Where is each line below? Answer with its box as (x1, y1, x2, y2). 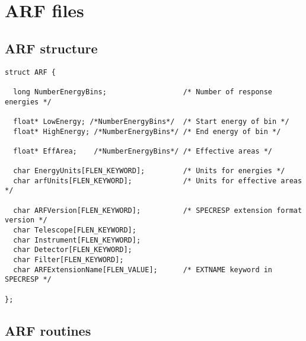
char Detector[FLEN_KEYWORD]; (13, 246, 132, 254)
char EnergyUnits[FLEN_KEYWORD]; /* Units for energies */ (13, 167, 285, 176)
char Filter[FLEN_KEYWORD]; (13, 256, 124, 264)
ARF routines (5, 321, 91, 339)
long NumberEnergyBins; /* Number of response (13, 87, 273, 96)
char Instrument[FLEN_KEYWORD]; (13, 235, 141, 244)
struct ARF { (5, 68, 56, 77)
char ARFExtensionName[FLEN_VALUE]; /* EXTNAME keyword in (13, 265, 273, 274)
